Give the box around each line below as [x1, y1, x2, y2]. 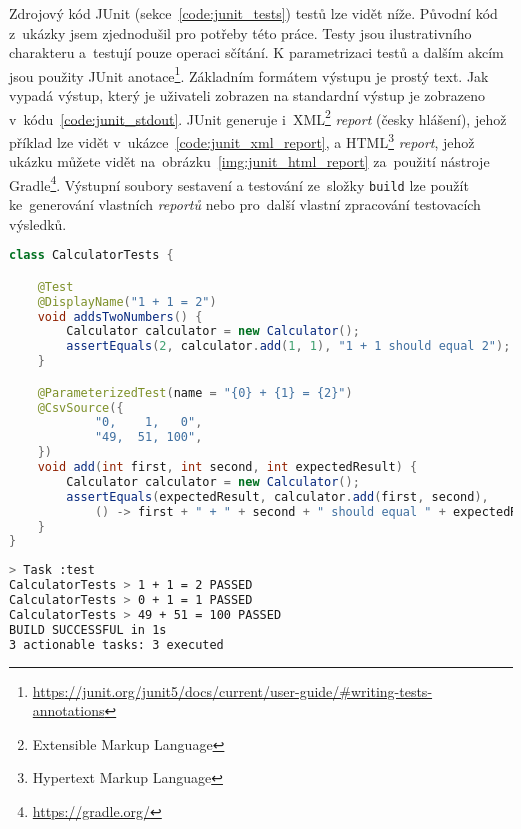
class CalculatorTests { [9, 248, 174, 263]
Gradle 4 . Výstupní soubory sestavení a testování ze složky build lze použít [9, 171, 469, 195]
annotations [32, 700, 105, 721]
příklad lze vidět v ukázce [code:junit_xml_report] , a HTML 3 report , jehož [9, 128, 475, 152]
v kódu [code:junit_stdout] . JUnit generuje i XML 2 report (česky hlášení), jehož [9, 105, 507, 129]
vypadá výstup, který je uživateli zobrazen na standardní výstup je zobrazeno [9, 85, 486, 106]
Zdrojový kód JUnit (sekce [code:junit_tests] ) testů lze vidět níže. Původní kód [9, 3, 498, 23]
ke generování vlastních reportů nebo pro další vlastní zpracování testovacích [9, 194, 481, 215]
